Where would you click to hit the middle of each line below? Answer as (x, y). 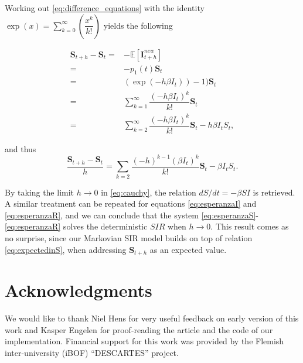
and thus (21, 148)
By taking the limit (40, 192)
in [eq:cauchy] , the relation (149, 192)
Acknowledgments (79, 290)
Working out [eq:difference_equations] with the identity (105, 8)
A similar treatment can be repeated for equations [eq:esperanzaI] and (131, 203)
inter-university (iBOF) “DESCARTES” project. (92, 352)
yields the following (138, 25)
